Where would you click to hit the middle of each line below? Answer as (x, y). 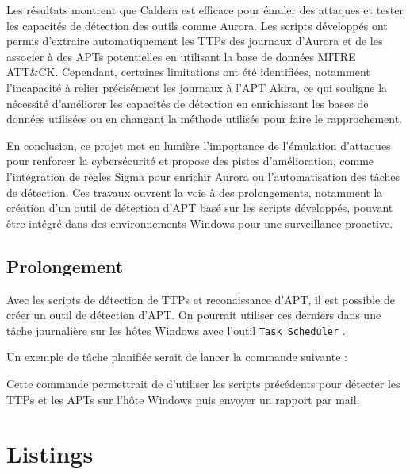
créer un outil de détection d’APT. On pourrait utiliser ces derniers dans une (194, 315)
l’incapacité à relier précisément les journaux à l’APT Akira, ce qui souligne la (197, 87)
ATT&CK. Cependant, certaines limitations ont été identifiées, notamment (188, 72)
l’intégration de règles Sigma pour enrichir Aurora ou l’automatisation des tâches (203, 176)
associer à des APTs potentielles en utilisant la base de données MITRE (181, 56)
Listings (50, 454)
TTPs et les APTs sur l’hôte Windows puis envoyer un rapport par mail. (183, 399)
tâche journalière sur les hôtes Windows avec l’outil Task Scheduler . (176, 330)
